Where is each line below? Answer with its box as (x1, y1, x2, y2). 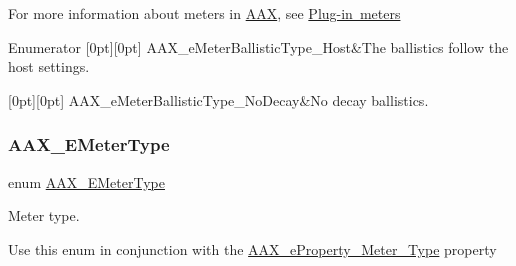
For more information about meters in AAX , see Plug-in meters (8, 3, 401, 23)
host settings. (8, 56, 90, 77)
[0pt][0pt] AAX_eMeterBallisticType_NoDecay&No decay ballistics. (8, 89, 429, 110)
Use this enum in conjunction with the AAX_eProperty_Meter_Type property (8, 238, 497, 259)
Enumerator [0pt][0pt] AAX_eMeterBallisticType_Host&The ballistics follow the (8, 36, 509, 57)
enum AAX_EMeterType (8, 171, 165, 192)
